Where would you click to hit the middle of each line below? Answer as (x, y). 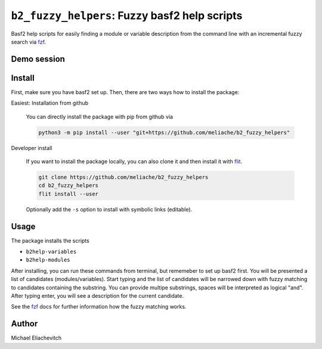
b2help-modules (48, 260)
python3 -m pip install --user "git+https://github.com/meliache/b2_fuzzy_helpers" (164, 132)
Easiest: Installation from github (50, 103)
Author (24, 324)
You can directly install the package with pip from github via (99, 117)
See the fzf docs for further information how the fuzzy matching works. (99, 307)
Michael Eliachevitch (36, 338)
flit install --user (68, 194)
